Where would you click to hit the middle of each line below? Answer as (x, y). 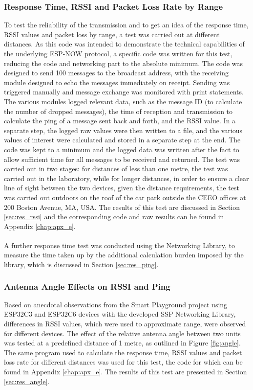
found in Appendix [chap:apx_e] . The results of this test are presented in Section (126, 372)
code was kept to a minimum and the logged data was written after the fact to (122, 149)
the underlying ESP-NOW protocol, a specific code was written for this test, (118, 53)
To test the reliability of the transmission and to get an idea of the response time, (126, 25)
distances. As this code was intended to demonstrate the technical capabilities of (124, 44)
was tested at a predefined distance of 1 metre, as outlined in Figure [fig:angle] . (122, 343)
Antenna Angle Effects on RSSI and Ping (87, 286)
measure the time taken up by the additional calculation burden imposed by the (124, 255)
